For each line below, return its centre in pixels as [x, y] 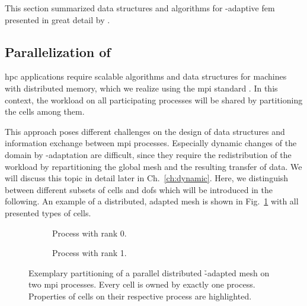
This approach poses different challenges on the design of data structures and [145, 131]
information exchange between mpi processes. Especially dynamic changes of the [151, 143]
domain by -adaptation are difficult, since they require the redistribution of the [148, 154]
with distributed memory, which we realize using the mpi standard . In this [141, 88]
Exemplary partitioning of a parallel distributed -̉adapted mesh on [149, 272]
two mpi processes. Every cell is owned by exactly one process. [142, 284]
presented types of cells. [48, 212]
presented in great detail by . [57, 19]
